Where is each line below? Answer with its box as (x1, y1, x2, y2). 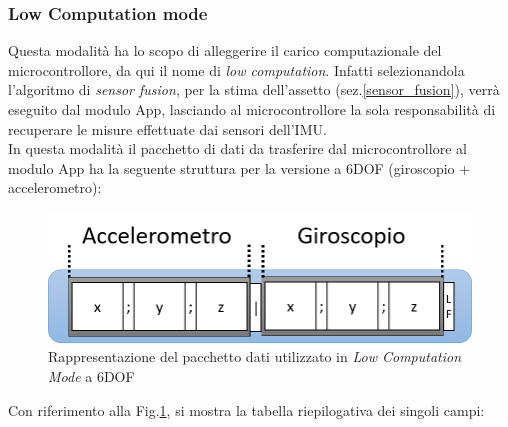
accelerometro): (8, 177, 102, 198)
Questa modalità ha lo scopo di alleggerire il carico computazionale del (8, 40, 442, 61)
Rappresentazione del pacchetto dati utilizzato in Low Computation (48, 346, 462, 367)
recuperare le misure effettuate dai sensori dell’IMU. (8, 118, 327, 139)
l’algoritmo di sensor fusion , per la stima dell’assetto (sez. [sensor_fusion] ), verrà (8, 79, 500, 100)
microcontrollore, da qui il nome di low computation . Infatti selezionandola (8, 59, 465, 80)
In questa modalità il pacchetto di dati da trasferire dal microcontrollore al (8, 138, 467, 159)
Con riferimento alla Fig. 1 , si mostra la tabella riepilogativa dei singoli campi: (8, 399, 485, 420)
